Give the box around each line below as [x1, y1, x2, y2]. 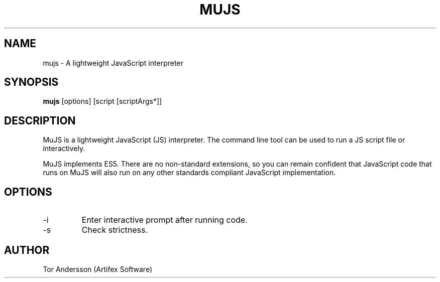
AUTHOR [4, 243, 50, 256]
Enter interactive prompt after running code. [81, 215, 248, 225]
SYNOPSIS [4, 76, 59, 89]
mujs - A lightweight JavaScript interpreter [43, 58, 183, 67]
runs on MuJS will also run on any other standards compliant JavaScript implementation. [43, 168, 336, 177]
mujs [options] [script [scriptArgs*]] [43, 97, 162, 106]
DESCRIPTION [4, 114, 76, 127]
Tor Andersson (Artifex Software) [43, 264, 153, 273]
